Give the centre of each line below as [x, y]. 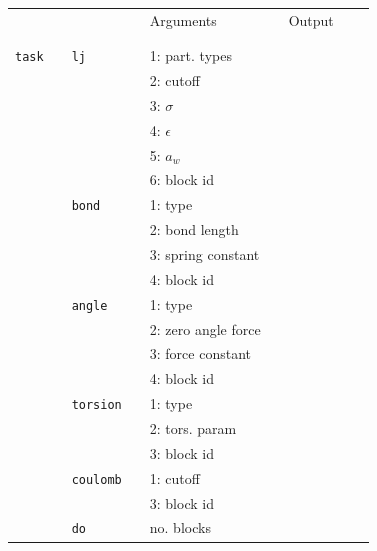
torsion [96, 405]
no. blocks [180, 527]
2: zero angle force [205, 328]
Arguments [183, 19]
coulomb [96, 479]
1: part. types [190, 55]
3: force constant [200, 353]
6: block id [181, 179]
